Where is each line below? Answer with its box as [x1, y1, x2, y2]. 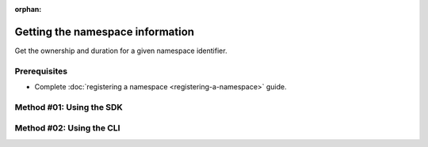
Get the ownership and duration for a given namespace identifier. [14, 46, 227, 55]
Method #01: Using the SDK [14, 101, 123, 112]
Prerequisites [14, 66, 67, 77]
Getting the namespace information [14, 24, 194, 39]
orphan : [14, 5, 42, 13]
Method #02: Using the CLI [14, 122, 120, 134]
